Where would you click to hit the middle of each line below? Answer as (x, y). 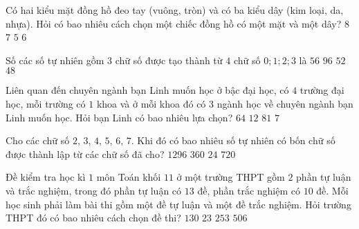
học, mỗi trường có (46, 103)
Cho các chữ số (38, 140)
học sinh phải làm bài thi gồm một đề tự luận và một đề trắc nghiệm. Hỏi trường (178, 204)
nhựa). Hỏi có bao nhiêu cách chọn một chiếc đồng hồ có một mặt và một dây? (174, 23)
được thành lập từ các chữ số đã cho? (85, 153)
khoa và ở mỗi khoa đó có (151, 103)
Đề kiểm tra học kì (46, 177)
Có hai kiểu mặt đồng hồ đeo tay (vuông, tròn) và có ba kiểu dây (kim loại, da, (175, 10)
